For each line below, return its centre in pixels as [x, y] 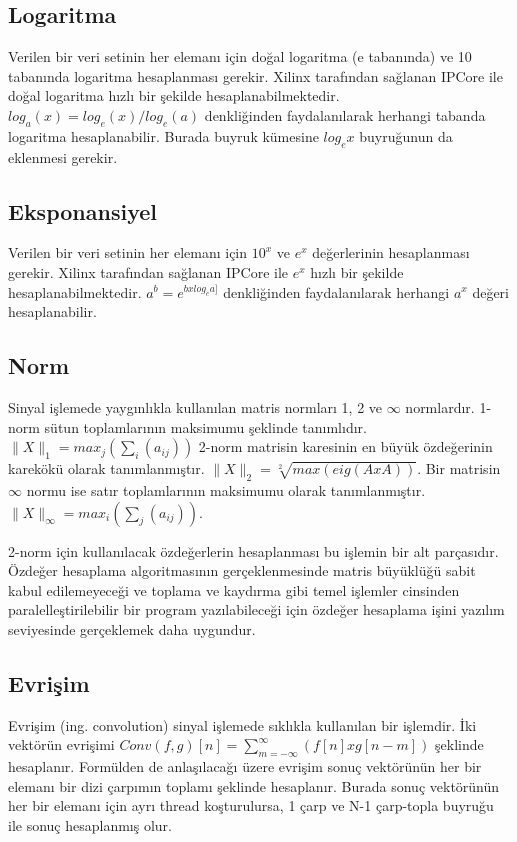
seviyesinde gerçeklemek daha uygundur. [132, 628]
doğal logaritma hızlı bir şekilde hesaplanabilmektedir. [174, 95]
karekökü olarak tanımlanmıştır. [106, 468]
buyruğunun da [406, 135]
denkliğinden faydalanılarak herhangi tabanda [345, 114]
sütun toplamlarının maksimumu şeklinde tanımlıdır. [205, 426]
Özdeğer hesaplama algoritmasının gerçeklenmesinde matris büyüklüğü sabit [242, 570]
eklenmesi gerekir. [63, 156]
